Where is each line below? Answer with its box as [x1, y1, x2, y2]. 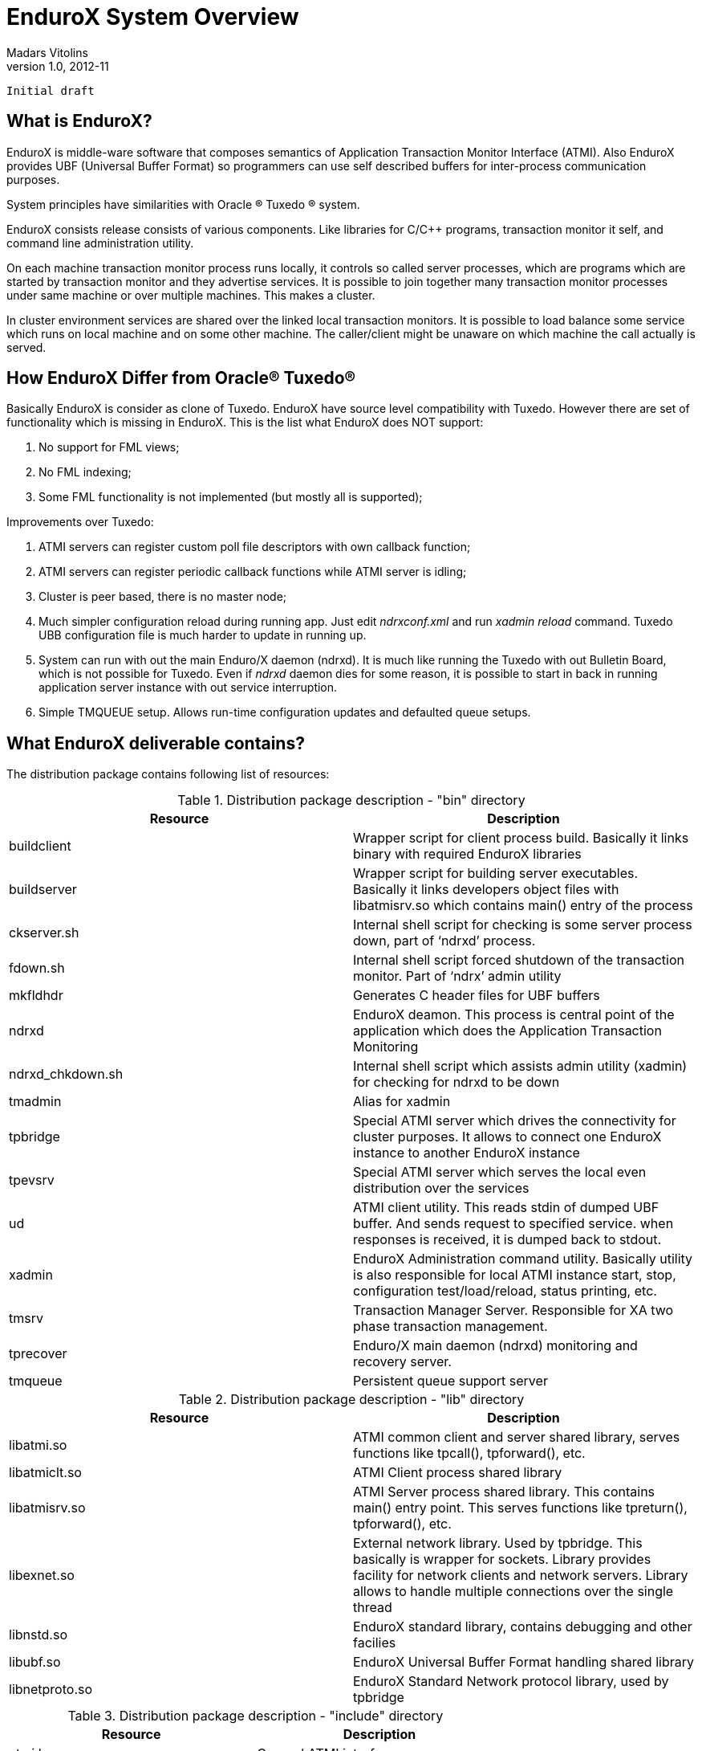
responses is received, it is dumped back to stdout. [353, 1231, 662, 1248]
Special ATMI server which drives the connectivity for [353, 1112, 676, 1129]
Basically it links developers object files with [353, 881, 619, 898]
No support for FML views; [39, 440, 180, 455]
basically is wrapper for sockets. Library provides [353, 1551, 651, 1568]
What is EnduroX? [6, 111, 152, 132]
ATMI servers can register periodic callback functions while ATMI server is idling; [39, 565, 467, 579]
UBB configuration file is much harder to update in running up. [39, 628, 367, 643]
